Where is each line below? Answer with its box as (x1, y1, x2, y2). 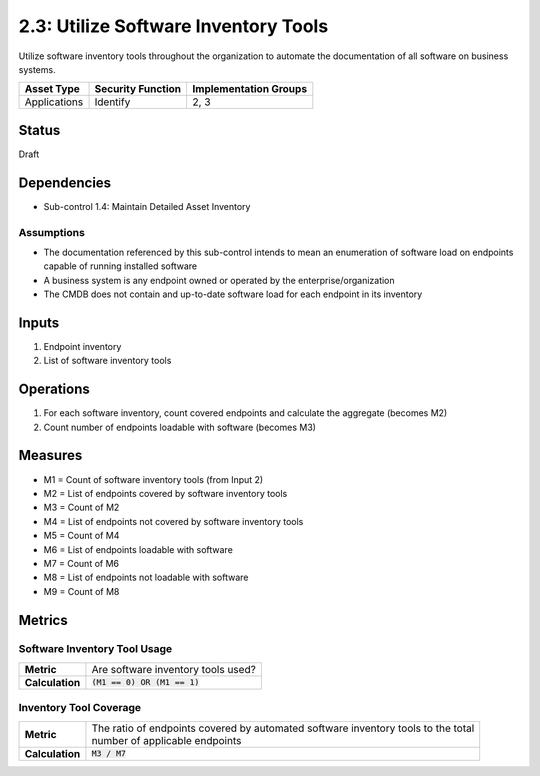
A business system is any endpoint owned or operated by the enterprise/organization (43, 274, 395, 286)
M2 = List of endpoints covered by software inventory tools (43, 487, 288, 499)
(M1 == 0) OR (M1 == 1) (91, 677, 200, 688)
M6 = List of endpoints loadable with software (43, 543, 234, 555)
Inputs (18, 314, 60, 331)
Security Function (94, 82, 182, 96)
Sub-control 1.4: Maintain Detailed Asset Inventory (43, 200, 251, 212)
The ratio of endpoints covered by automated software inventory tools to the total (91, 721, 475, 735)
